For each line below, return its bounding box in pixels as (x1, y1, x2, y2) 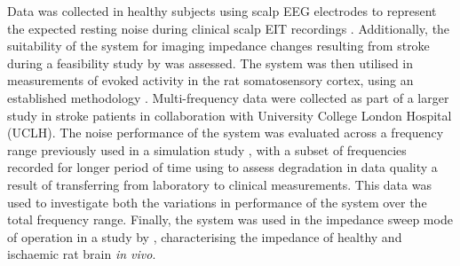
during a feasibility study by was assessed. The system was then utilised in (7, 53, 414, 72)
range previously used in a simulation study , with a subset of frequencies (7, 140, 407, 159)
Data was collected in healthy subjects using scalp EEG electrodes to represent (7, 2, 437, 20)
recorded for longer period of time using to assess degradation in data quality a (7, 158, 438, 176)
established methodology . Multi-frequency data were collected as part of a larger (7, 88, 449, 106)
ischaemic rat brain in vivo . (7, 245, 156, 263)
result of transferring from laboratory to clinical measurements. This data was (7, 175, 432, 193)
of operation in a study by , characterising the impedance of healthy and (7, 227, 402, 246)
